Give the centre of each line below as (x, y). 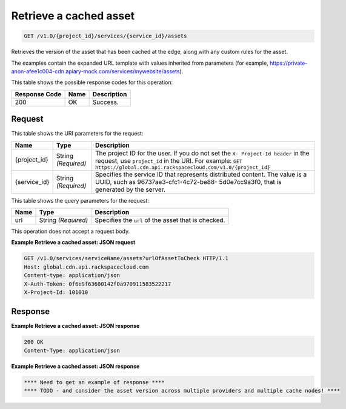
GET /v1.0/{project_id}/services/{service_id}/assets (105, 36)
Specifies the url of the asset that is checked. (160, 220)
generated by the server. (130, 189)
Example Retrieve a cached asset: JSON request (73, 243)
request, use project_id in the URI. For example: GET (168, 160)
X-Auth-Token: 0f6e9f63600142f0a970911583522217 (98, 284)
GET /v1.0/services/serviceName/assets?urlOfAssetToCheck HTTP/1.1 (126, 258)
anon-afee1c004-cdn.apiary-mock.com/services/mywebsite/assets (95, 71)
